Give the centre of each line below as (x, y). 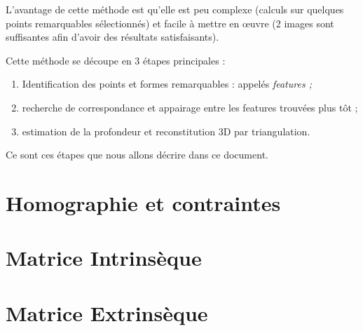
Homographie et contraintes (143, 202)
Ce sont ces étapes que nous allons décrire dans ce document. (137, 155)
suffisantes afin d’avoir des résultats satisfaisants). (112, 37)
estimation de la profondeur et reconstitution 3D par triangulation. (166, 131)
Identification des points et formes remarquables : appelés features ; (167, 84)
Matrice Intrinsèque (104, 258)
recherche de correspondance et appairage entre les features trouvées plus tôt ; (190, 107)
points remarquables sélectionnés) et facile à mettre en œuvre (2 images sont (170, 23)
